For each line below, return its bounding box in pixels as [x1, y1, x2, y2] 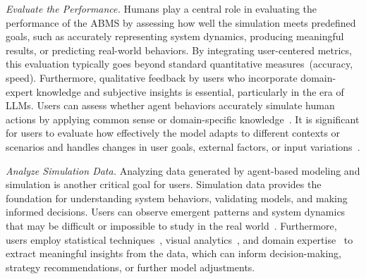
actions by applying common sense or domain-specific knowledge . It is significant [6, 111, 360, 126]
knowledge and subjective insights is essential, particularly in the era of [36, 84, 344, 99]
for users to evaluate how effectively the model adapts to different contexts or [6, 125, 341, 140]
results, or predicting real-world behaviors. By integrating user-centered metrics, [6, 42, 352, 57]
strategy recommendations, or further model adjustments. [6, 259, 255, 274]
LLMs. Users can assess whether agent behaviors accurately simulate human [6, 98, 335, 113]
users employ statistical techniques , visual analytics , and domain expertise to [6, 232, 353, 247]
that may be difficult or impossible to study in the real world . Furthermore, [6, 218, 337, 232]
